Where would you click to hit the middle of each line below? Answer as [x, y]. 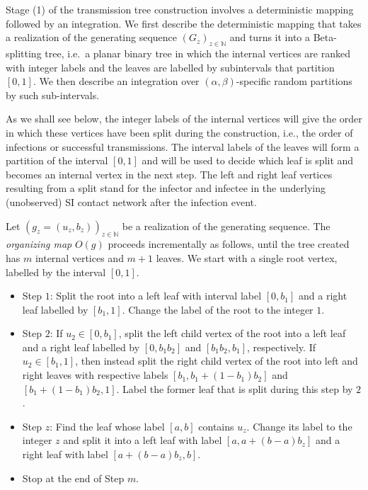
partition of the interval [57, 160]
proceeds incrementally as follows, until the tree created [229, 244]
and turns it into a [270, 37]
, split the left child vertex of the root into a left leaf [232, 333]
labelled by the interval [56, 272]
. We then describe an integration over [116, 81]
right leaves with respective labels [95, 375]
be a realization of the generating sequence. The [226, 226]
